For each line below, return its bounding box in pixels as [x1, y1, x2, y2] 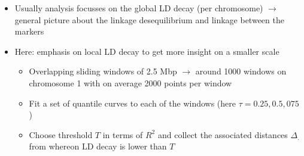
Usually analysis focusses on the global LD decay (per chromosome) [14, 2, 263, 14]
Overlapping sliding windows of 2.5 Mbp [29, 65, 177, 77]
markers [14, 25, 44, 38]
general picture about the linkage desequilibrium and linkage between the [14, 13, 284, 26]
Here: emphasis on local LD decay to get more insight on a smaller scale [14, 45, 279, 57]
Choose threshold [29, 128, 93, 141]
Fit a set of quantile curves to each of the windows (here [29, 96, 236, 109]
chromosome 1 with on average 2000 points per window [29, 76, 232, 89]
